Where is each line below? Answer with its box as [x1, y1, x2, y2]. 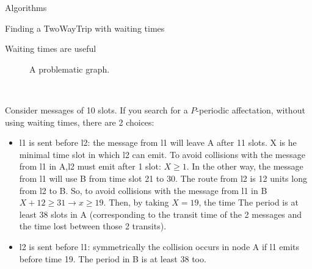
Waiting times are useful [5, 42, 96, 55]
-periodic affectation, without [196, 103, 305, 116]
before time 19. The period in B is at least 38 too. [19, 252, 206, 265]
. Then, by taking [103, 196, 169, 209]
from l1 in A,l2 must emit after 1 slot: [19, 160, 161, 173]
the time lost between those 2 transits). [19, 220, 167, 232]
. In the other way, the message [186, 160, 303, 173]
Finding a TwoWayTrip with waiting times [5, 21, 165, 34]
